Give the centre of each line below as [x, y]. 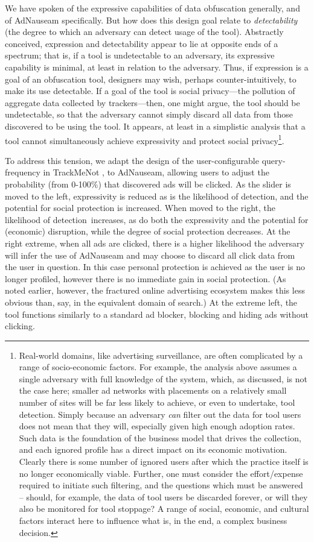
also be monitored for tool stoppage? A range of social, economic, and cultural [164, 509]
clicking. [20, 326]
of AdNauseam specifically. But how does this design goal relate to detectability [151, 20]
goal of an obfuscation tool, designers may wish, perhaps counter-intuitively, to [151, 79]
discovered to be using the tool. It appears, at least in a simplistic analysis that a [155, 126]
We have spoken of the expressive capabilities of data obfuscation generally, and [152, 8]
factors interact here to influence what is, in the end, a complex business [153, 520]
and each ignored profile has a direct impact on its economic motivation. [153, 449]
